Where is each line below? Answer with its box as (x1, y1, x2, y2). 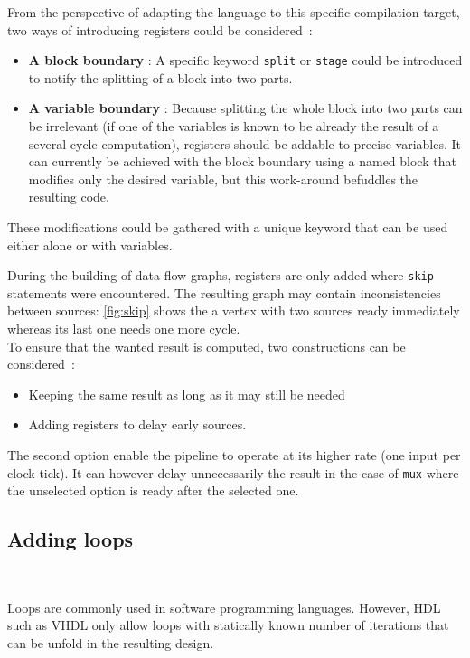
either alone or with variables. (7, 235, 173, 254)
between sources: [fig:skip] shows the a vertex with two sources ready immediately (7, 301, 460, 320)
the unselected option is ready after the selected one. (7, 481, 299, 500)
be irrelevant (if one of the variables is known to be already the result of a (28, 117, 439, 136)
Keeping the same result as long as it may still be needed (28, 384, 345, 403)
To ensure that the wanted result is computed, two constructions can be (7, 336, 406, 355)
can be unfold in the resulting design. (7, 633, 214, 652)
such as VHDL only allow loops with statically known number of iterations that (7, 616, 449, 634)
